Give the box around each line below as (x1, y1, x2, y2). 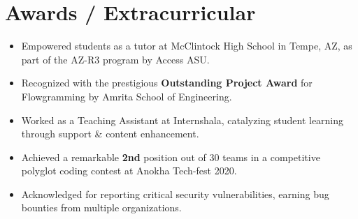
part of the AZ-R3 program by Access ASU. (21, 52, 210, 66)
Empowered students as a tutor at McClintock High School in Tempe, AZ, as (21, 38, 352, 53)
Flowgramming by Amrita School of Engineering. (21, 89, 232, 103)
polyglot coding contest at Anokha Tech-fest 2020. (21, 163, 237, 178)
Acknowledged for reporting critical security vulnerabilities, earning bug (21, 186, 329, 201)
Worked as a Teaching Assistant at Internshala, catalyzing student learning (21, 112, 344, 127)
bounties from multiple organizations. (21, 200, 182, 215)
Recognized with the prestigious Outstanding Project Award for (21, 75, 313, 90)
